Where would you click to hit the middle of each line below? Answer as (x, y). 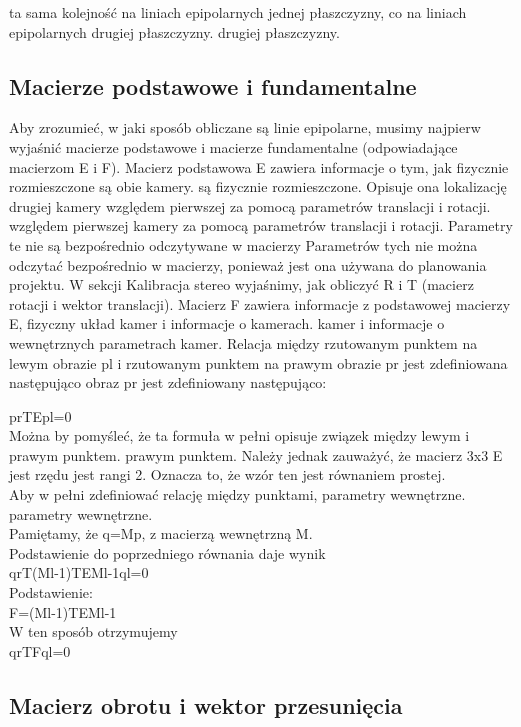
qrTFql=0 (40, 650)
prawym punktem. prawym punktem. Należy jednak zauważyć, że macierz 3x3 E (256, 454)
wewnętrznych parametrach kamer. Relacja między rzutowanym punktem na (243, 342)
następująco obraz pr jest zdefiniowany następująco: (168, 382)
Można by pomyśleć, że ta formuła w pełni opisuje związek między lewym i (239, 435)
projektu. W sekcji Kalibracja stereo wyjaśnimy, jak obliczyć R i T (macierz (241, 284)
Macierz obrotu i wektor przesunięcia (206, 704)
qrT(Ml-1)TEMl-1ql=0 (79, 572)
